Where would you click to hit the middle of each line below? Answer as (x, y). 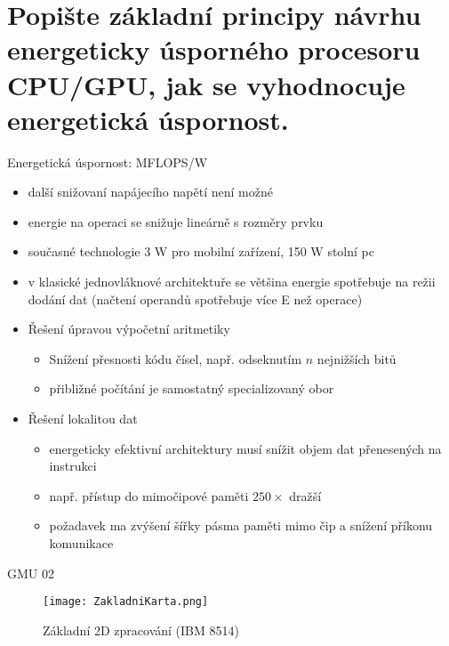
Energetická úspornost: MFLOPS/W (108, 161)
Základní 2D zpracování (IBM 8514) (141, 630)
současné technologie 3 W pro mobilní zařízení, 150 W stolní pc (201, 251)
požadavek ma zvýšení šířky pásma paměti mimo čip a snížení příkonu (241, 525)
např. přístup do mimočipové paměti (149, 495)
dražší (305, 495)
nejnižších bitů (357, 358)
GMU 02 (31, 573)
